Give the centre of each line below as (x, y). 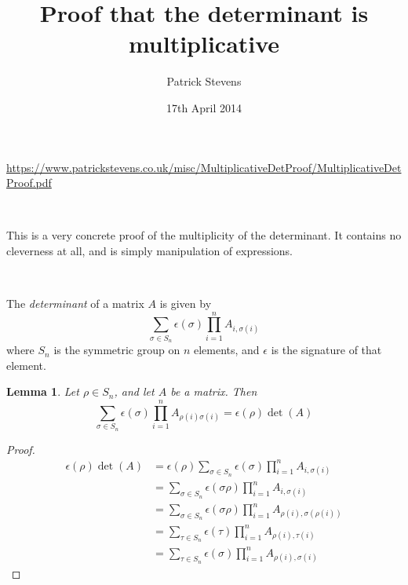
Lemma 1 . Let (43, 391)
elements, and (226, 350)
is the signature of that (326, 350)
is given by (186, 303)
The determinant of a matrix (75, 303)
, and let (134, 391)
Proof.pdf (29, 183)
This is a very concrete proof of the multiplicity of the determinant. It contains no (204, 235)
